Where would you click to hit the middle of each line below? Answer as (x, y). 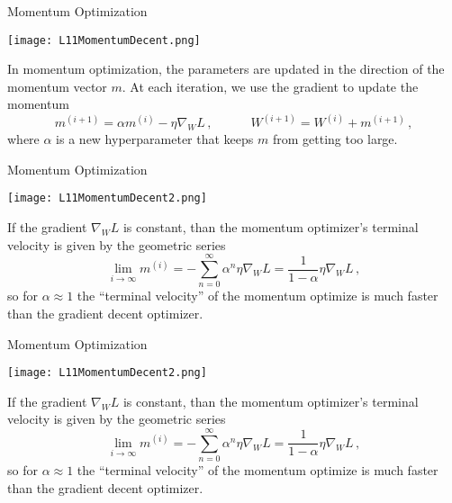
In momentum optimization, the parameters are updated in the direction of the (226, 69)
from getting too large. (335, 139)
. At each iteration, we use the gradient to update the (270, 86)
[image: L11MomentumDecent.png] (104, 40)
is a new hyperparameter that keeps (155, 139)
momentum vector (57, 86)
